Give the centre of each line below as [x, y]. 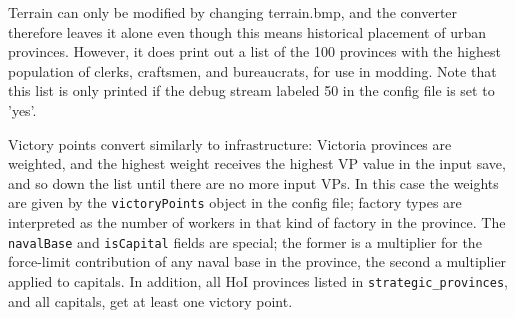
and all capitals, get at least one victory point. [150, 300]
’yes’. [22, 109]
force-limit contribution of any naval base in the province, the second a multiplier [257, 261]
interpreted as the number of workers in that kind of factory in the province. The [257, 222]
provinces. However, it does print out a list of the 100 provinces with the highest [254, 51]
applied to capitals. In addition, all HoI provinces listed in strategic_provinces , [258, 280]
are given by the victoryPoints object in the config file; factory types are [235, 202]
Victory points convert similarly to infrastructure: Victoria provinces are [230, 143]
